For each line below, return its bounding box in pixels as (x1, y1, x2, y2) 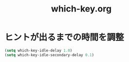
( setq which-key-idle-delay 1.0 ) (4, 48, 73, 53)
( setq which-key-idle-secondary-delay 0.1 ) (4, 52, 94, 57)
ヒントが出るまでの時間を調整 (4, 32, 125, 43)
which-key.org (51, 3, 112, 14)
